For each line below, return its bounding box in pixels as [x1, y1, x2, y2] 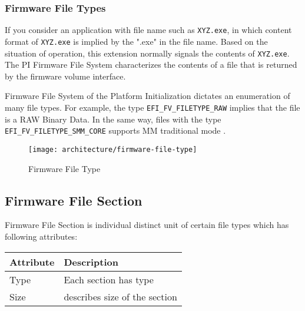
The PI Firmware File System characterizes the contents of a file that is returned [5, 58, 297, 71]
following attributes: [5, 230, 78, 242]
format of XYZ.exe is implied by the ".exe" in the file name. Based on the [5, 35, 268, 47]
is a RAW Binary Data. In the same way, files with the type [5, 113, 221, 125]
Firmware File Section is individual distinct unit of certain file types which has [5, 219, 289, 231]
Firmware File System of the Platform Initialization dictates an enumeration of [5, 90, 290, 102]
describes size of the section [64, 289, 177, 303]
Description [64, 254, 118, 269]
